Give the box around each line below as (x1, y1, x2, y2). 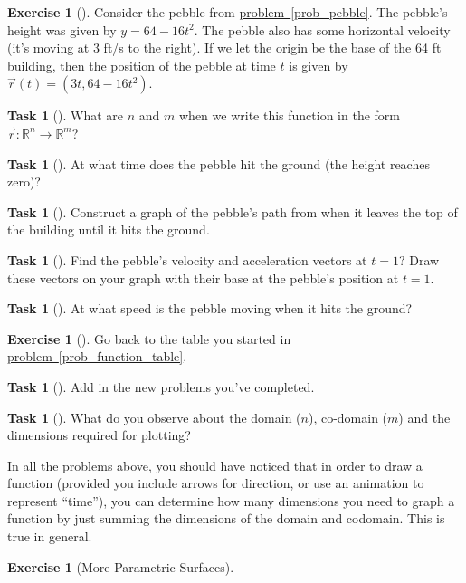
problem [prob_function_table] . (7, 347, 187, 366)
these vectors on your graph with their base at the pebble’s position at (7, 268, 399, 287)
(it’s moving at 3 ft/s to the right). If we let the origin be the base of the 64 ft (7, 38, 442, 57)
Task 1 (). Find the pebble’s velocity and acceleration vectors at (7, 250, 367, 269)
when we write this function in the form (178, 106, 400, 125)
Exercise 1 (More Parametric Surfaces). (7, 557, 234, 576)
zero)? (7, 172, 41, 191)
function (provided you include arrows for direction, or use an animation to (7, 473, 424, 492)
